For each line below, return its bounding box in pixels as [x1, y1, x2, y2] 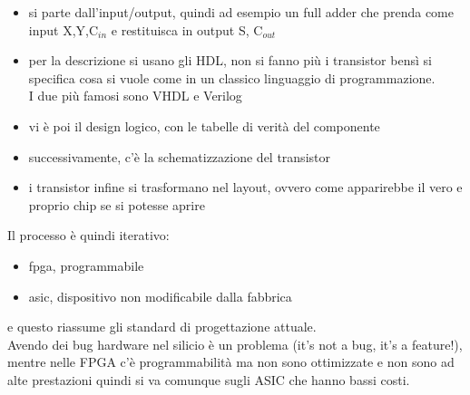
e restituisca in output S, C [111, 20, 263, 39]
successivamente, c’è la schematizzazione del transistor [28, 147, 330, 166]
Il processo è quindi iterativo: [7, 226, 170, 245]
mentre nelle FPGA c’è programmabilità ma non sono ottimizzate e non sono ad [7, 352, 455, 371]
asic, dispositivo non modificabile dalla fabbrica [28, 286, 292, 305]
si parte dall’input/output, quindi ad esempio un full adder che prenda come [28, 3, 454, 21]
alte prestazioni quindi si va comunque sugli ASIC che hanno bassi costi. [7, 370, 410, 389]
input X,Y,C [28, 20, 99, 39]
